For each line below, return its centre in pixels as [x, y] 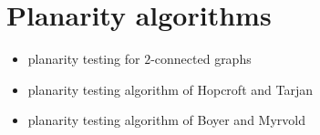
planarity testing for [84, 59]
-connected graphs [201, 59]
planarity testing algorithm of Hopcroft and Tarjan [170, 89]
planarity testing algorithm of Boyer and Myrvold [166, 120]
